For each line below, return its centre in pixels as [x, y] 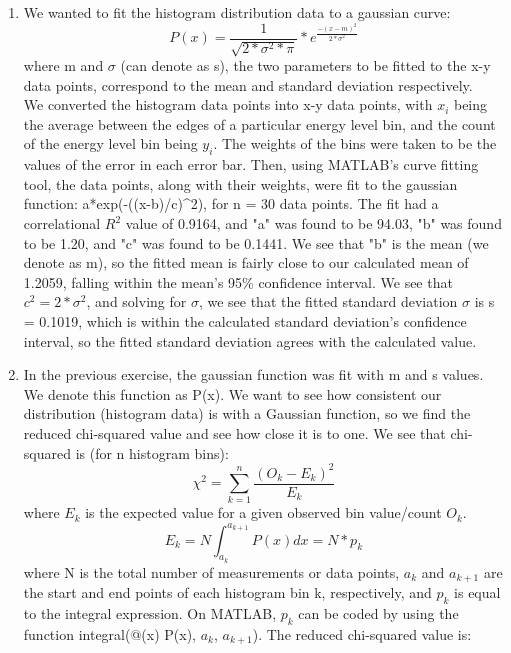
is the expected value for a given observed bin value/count [263, 512]
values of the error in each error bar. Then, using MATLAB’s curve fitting [251, 164]
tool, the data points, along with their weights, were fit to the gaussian [240, 183]
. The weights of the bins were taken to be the [355, 143]
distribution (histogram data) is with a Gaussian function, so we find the [247, 413]
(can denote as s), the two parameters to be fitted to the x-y [305, 65]
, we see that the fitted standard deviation [328, 301]
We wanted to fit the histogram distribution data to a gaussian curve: [237, 12]
